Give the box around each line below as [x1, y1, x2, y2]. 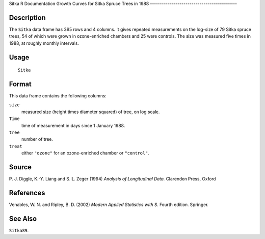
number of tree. [21, 136, 53, 142]
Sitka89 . [9, 227, 29, 233]
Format [9, 80, 32, 88]
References [9, 188, 45, 197]
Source [9, 163, 32, 171]
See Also [9, 214, 37, 223]
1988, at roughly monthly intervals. [9, 40, 79, 46]
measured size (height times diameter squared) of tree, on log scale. [21, 109, 160, 115]
